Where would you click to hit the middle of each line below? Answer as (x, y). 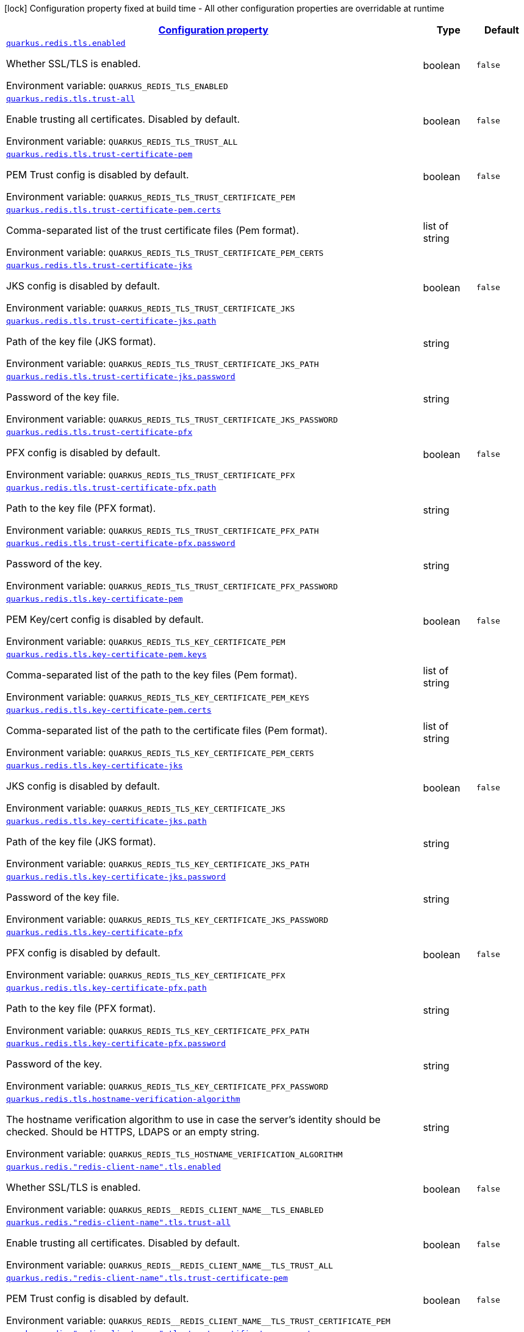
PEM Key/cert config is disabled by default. (105, 619)
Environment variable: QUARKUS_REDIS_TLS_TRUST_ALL (122, 141)
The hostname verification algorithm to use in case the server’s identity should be (193, 1119)
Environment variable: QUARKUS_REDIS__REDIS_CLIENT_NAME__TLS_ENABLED (165, 1209)
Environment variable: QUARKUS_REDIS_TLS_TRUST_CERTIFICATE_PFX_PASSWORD (172, 586)
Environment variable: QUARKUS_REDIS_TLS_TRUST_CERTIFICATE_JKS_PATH (163, 363)
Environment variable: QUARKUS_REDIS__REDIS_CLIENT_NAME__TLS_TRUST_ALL (170, 1265)
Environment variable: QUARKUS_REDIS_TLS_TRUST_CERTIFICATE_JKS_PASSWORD (172, 419)
